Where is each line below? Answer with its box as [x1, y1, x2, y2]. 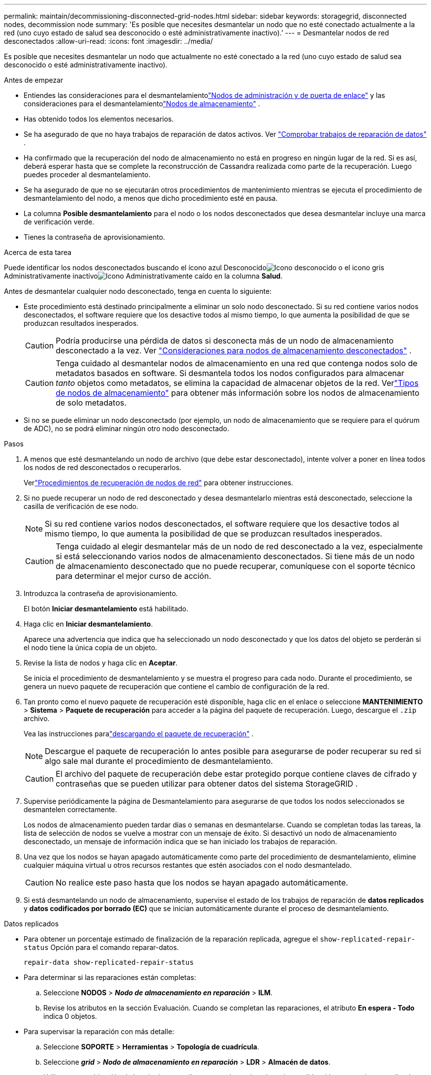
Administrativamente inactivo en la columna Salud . [4, 272, 283, 280]
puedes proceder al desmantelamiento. [24, 170, 151, 179]
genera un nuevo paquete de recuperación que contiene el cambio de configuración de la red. [24, 682, 329, 691]
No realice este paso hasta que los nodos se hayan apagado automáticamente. [56, 878, 348, 887]
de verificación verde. [24, 218, 94, 226]
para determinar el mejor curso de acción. [56, 571, 212, 581]
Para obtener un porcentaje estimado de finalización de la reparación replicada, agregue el [24, 935, 318, 943]
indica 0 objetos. [43, 1012, 97, 1020]
